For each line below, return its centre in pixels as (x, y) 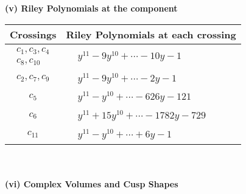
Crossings (33, 34)
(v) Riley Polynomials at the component (91, 8)
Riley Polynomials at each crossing (151, 34)
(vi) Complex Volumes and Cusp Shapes (92, 184)
